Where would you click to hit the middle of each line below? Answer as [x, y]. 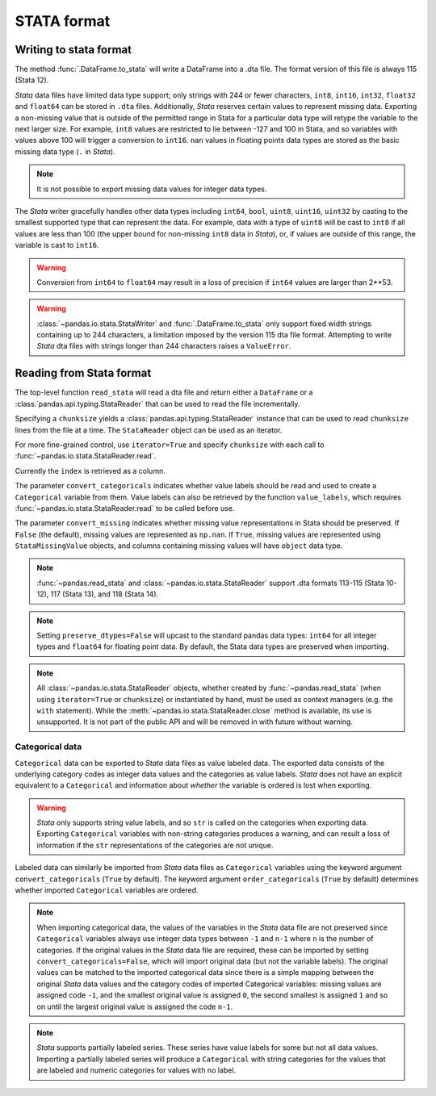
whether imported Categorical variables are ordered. [107, 890]
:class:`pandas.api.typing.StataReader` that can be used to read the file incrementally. [157, 404]
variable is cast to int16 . [57, 245]
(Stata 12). [32, 80]
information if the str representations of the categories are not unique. [155, 845]
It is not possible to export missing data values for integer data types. [152, 189]
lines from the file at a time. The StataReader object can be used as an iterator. [149, 430]
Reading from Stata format [83, 373]
